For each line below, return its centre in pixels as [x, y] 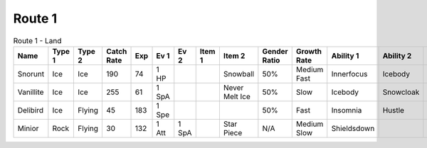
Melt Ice [237, 96]
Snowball [239, 74]
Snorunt [31, 74]
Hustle [394, 110]
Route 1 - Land [37, 40]
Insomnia [347, 110]
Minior [28, 128]
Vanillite [31, 92]
